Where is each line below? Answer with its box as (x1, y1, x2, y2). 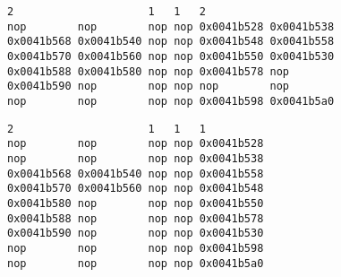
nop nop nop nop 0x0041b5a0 (7, 256, 264, 270)
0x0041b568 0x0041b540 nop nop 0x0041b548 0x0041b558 (7, 35, 335, 48)
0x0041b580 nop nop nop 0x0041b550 (7, 196, 264, 210)
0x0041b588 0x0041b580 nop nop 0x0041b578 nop (7, 65, 289, 78)
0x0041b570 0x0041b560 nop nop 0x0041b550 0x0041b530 (7, 49, 335, 63)
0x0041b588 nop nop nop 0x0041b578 (7, 212, 264, 225)
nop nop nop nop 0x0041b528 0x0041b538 (7, 20, 335, 33)
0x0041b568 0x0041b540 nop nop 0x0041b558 (7, 167, 264, 180)
